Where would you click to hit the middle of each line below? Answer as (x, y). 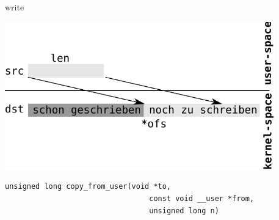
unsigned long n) (184, 211)
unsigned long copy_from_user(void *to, (88, 187)
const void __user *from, (202, 199)
